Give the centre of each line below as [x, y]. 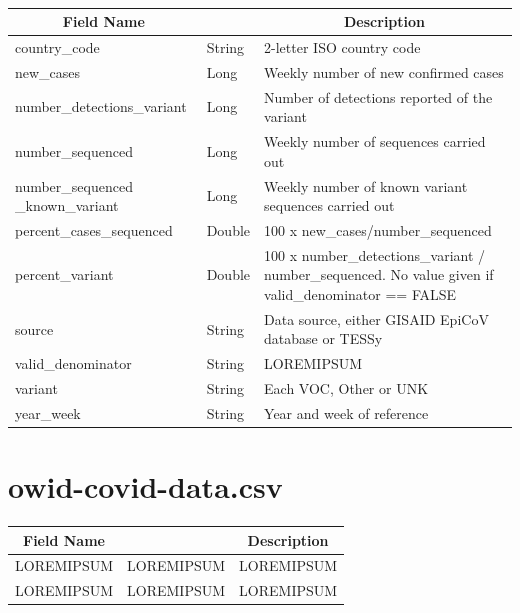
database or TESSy [323, 338]
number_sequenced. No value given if [379, 274]
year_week [48, 412]
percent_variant [64, 274]
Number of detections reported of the [378, 96]
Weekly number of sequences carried [375, 141]
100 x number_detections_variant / [375, 254]
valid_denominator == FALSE [360, 293]
